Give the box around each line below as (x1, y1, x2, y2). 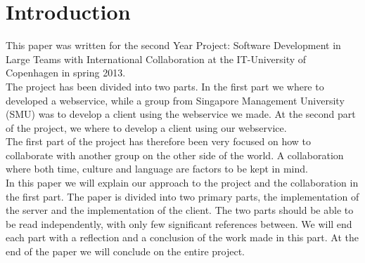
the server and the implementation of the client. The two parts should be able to (6, 203, 354, 217)
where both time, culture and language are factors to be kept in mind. (6, 161, 308, 176)
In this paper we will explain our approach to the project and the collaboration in (6, 175, 359, 190)
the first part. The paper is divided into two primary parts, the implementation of (6, 189, 359, 203)
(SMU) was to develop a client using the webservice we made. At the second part (6, 107, 356, 121)
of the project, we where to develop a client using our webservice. (6, 120, 287, 135)
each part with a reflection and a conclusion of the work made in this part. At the (6, 230, 359, 245)
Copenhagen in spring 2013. (6, 65, 126, 80)
